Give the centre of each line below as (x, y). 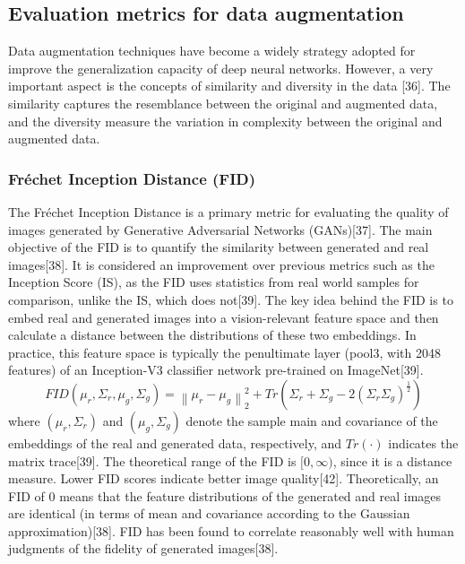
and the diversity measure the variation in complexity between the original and (225, 121)
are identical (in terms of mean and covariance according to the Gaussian (209, 513)
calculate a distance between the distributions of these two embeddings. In (212, 335)
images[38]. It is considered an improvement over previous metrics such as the (221, 264)
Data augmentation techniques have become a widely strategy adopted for (212, 51)
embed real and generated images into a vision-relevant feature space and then (224, 317)
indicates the (423, 443)
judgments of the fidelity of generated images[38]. (143, 548)
